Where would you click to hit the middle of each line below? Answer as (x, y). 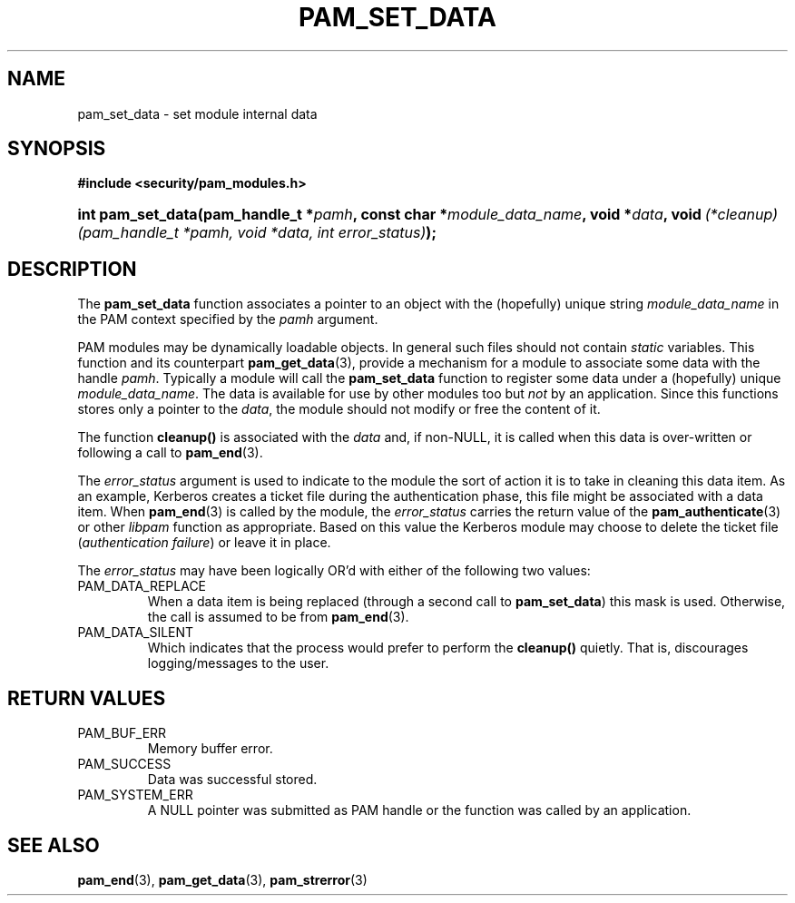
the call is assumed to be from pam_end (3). (278, 617)
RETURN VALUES (87, 698)
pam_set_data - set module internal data (197, 113)
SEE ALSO (54, 845)
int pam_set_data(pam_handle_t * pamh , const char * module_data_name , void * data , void (389, 215)
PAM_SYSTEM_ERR (135, 795)
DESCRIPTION (72, 269)
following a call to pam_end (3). (170, 453)
